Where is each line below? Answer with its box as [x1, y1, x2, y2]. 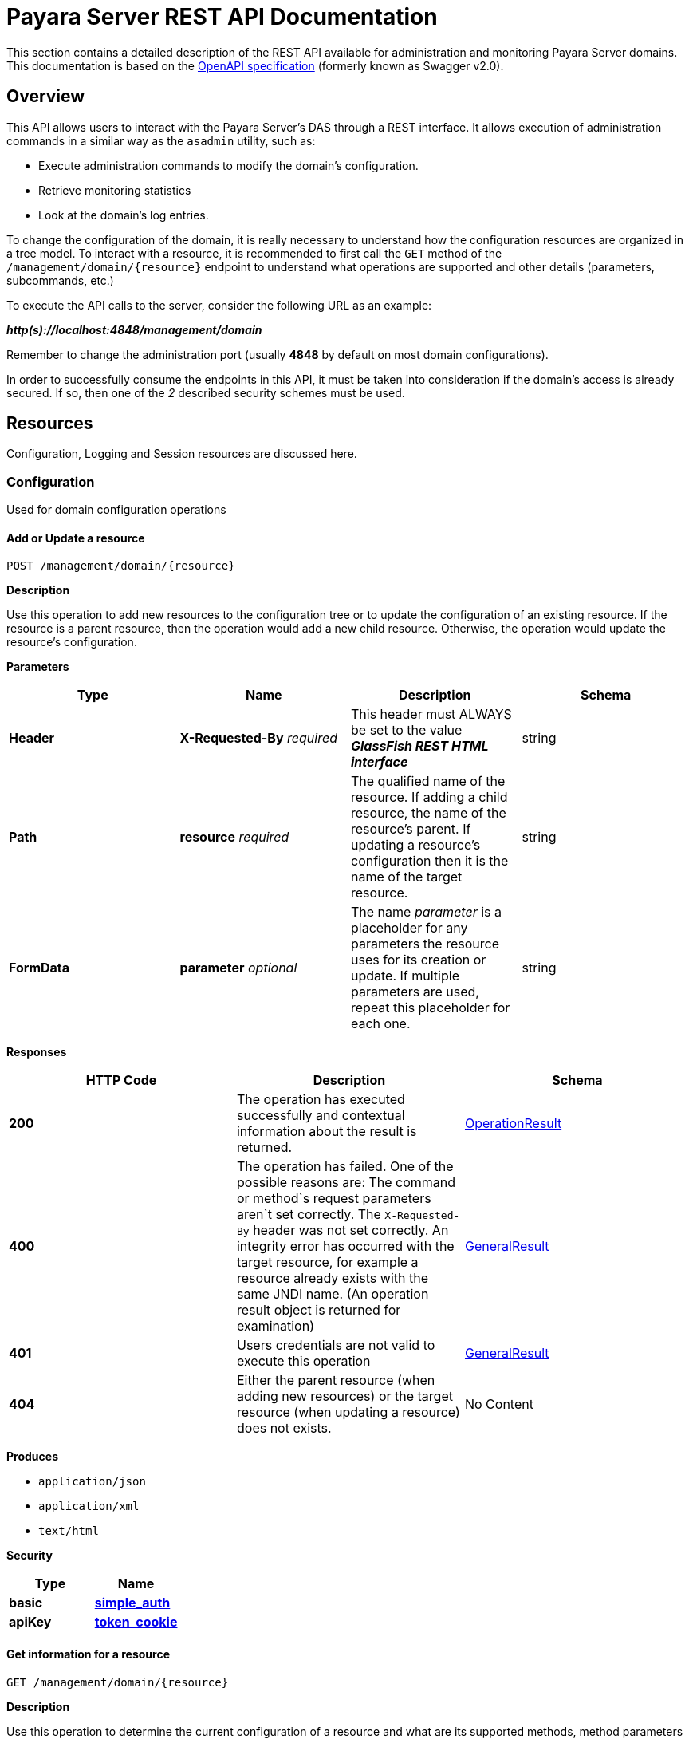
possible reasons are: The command [236, 1174, 456, 1191]
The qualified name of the [351, 773, 506, 790]
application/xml [38, 1500, 140, 1513]
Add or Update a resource [6, 530, 145, 545]
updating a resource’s [351, 837, 481, 854]
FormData [9, 960, 70, 976]
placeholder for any [351, 920, 468, 937]
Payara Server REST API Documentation [6, 3, 438, 30]
